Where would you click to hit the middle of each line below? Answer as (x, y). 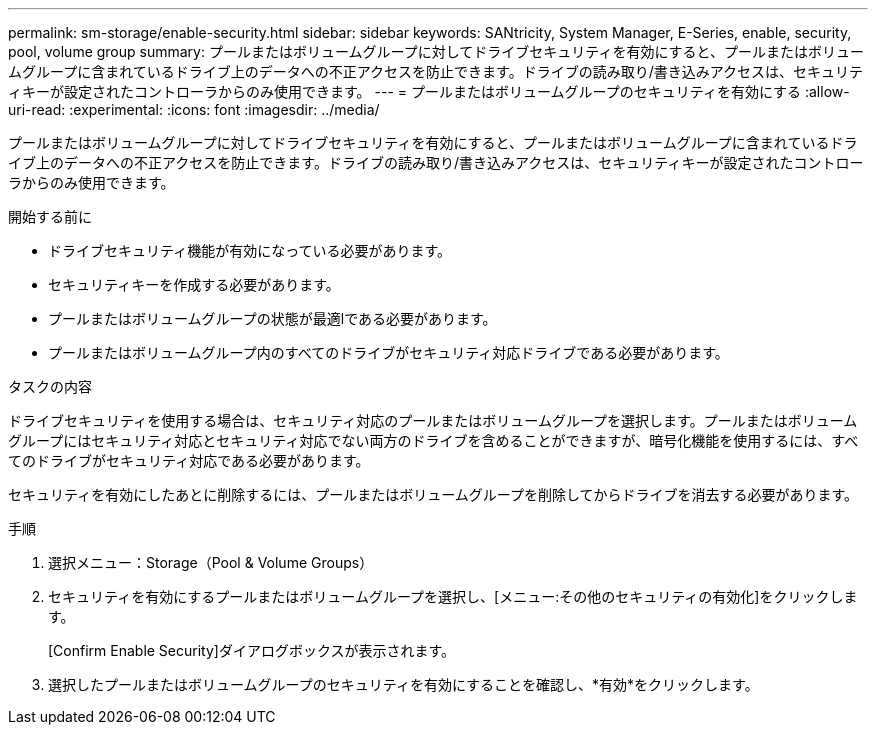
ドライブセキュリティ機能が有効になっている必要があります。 (250, 250)
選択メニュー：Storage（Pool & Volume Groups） (211, 562)
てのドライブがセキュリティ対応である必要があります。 (189, 460)
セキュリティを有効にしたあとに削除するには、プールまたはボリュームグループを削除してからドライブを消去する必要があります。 (433, 494)
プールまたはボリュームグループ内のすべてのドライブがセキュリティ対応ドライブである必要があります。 (388, 352)
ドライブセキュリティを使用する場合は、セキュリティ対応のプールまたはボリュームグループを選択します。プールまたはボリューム (433, 420)
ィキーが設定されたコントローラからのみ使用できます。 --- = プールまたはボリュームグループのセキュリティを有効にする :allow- (429, 91)
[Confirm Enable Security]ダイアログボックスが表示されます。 (252, 650)
